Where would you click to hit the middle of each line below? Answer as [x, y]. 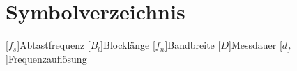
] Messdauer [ [255, 45]
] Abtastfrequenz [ [54, 45]
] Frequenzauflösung [46, 58]
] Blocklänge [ [128, 45]
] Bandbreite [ [193, 45]
